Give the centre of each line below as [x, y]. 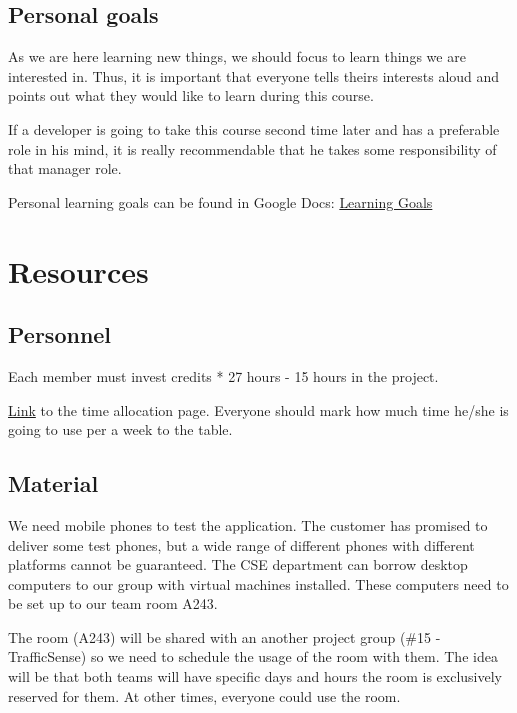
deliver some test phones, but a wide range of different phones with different [241, 544]
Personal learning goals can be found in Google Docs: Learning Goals [220, 201]
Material [53, 483]
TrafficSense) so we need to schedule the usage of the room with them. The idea [253, 656]
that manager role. [65, 168]
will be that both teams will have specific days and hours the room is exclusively [255, 676]
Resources [78, 270]
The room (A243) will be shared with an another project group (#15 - [224, 636]
